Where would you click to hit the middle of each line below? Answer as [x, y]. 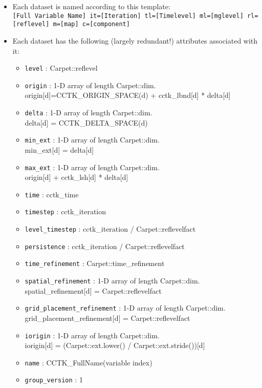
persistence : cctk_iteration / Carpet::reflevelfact [105, 246]
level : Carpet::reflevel [61, 68]
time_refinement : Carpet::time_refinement [95, 263]
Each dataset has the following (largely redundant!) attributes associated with [135, 40]
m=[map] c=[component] [91, 24]
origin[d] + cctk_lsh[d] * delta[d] [77, 177]
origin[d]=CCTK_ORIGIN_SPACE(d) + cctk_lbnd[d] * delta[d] [128, 95]
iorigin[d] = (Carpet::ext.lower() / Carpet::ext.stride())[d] [115, 345]
